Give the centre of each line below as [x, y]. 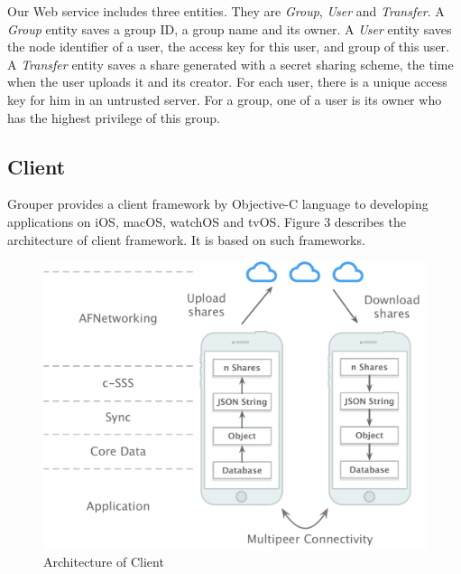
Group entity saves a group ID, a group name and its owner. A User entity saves [230, 28]
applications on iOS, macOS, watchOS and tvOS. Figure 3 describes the [207, 221]
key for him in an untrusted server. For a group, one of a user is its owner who [225, 99]
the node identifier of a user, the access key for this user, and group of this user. [228, 47]
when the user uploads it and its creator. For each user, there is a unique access [227, 82]
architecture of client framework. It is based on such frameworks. [186, 239]
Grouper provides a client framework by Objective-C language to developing [218, 204]
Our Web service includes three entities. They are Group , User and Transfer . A [226, 11]
